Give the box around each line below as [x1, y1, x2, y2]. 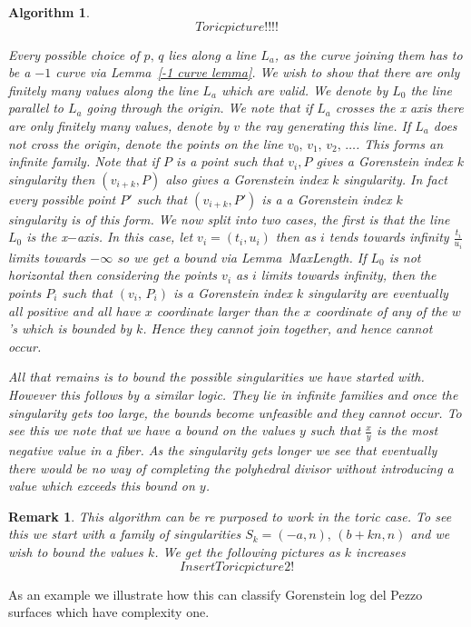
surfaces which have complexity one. [8, 602, 210, 622]
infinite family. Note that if [8, 152, 160, 171]
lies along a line [168, 45, 257, 64]
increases [356, 542, 406, 561]
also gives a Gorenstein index [165, 169, 329, 188]
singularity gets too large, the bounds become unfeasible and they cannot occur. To [8, 403, 462, 422]
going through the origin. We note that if [86, 98, 313, 117]
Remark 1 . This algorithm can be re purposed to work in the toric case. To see [8, 506, 452, 525]
